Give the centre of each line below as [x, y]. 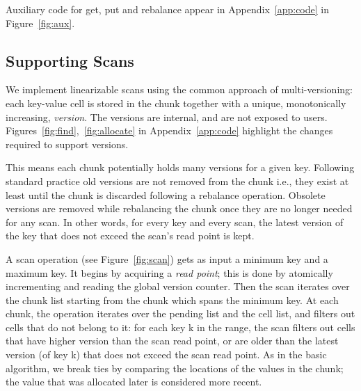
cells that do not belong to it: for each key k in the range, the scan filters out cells [180, 327]
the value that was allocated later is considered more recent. [134, 382]
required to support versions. [67, 144]
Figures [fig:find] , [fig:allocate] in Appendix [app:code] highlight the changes [169, 130]
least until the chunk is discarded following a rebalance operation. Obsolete [166, 194]
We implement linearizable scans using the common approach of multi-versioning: [179, 89]
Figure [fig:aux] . [40, 23]
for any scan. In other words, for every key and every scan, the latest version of [175, 222]
